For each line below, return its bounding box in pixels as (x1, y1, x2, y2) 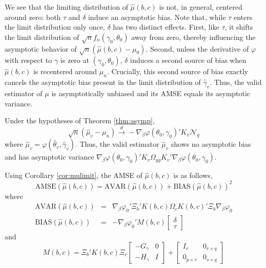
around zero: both (5, 11, 61, 22)
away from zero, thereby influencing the (131, 31, 256, 42)
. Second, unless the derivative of (146, 43, 249, 54)
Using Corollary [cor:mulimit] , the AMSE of (5, 170, 142, 181)
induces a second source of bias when (130, 55, 247, 65)
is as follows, (173, 170, 213, 181)
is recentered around (33, 66, 97, 77)
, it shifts (224, 21, 253, 32)
